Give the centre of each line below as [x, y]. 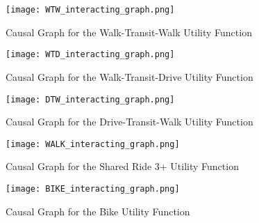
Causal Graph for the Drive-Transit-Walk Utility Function [129, 122]
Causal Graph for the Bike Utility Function [98, 211]
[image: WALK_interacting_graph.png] [93, 144]
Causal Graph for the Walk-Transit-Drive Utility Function [129, 76]
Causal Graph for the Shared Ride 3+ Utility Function [122, 166]
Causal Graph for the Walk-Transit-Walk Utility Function [129, 32]
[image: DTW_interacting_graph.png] [90, 99]
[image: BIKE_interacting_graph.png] [93, 189]
